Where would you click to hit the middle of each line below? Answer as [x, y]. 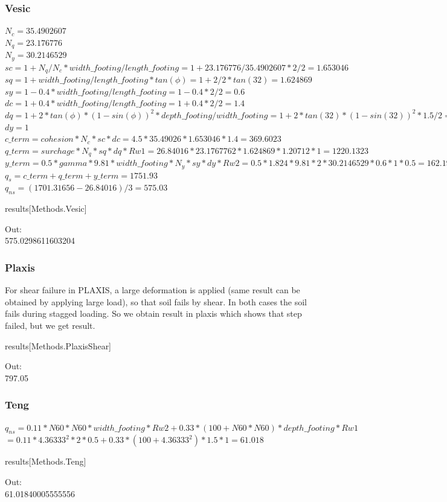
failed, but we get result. [50, 326]
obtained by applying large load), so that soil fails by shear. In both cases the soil [156, 301]
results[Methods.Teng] [46, 461]
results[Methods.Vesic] [46, 208]
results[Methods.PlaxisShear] [58, 345]
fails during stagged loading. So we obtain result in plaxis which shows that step [153, 313]
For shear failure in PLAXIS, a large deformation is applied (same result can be [153, 290]
